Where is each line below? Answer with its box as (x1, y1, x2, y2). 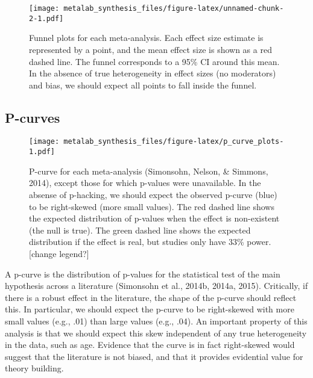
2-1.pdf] (29, 14, 64, 23)
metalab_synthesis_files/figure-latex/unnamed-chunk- (63, 4, 284, 13)
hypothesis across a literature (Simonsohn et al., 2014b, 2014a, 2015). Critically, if (5, 279, 308, 292)
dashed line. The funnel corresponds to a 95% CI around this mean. (29, 55, 280, 67)
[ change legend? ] (29, 247, 89, 259)
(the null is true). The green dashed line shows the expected (29, 223, 251, 236)
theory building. (5, 362, 64, 374)
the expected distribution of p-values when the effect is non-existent (29, 212, 280, 225)
